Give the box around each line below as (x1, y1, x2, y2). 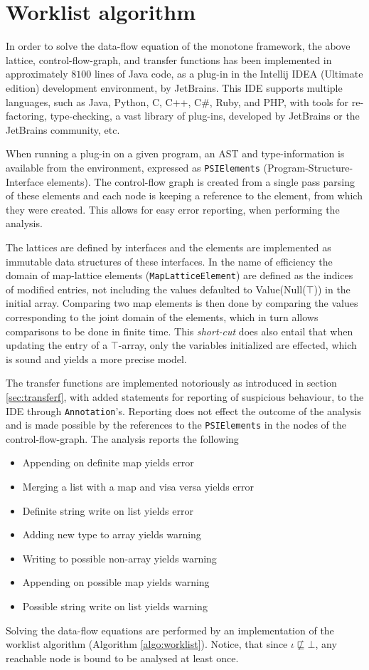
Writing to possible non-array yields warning (22, 550, 217, 565)
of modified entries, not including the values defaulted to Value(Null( (6, 281, 306, 296)
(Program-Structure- (263, 159, 353, 174)
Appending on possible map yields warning (22, 575, 210, 590)
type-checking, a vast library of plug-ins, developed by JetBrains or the (50, 108, 360, 123)
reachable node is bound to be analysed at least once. (6, 650, 239, 665)
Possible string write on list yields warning (22, 598, 208, 613)
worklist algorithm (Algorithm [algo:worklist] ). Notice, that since (6, 637, 288, 651)
